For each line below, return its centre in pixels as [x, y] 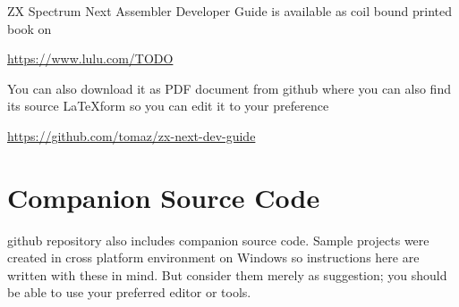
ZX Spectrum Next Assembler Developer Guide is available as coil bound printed [229, 11]
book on [30, 28]
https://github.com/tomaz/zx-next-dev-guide [132, 135]
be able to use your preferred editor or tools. [129, 292]
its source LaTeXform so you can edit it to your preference [168, 106]
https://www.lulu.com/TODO [90, 58]
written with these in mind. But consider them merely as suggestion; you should [227, 274]
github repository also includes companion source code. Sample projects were [218, 240]
